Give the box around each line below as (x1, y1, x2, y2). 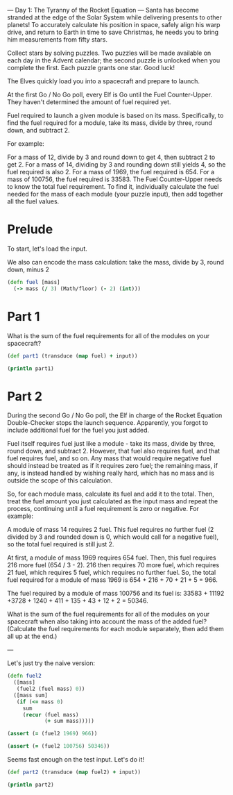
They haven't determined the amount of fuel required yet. (7, 98, 171, 106)
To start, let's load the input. (7, 244, 88, 253)
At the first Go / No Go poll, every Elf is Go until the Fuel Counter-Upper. (7, 90, 213, 99)
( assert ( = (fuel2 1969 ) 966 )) (7, 730, 98, 737)
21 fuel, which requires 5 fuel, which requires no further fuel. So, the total (7, 569, 216, 577)
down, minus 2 (7, 265, 50, 274)
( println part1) (7, 365, 54, 372)
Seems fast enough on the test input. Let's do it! (7, 755, 144, 764)
